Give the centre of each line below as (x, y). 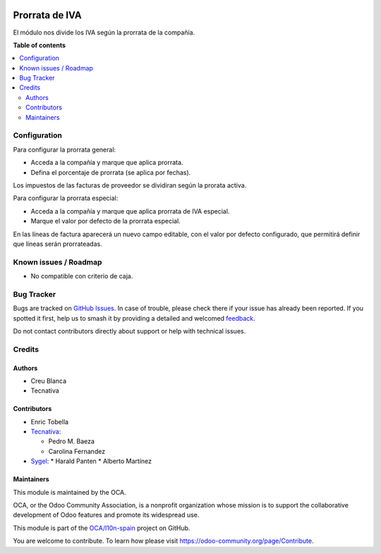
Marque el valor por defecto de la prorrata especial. (106, 221)
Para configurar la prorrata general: (65, 149)
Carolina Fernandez (77, 451)
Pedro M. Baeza (72, 441)
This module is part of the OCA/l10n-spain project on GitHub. (102, 528)
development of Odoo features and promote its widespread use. (106, 515)
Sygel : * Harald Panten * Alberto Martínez (91, 461)
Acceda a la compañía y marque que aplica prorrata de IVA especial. (130, 211)
